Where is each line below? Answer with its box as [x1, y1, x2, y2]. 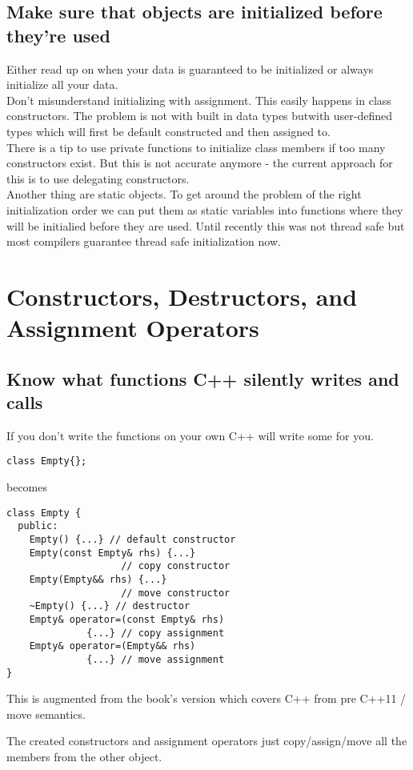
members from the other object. [6, 748, 162, 765]
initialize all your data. [6, 76, 118, 93]
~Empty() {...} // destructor [29, 600, 190, 612]
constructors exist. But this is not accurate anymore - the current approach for [6, 154, 393, 171]
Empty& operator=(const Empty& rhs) [29, 613, 225, 625]
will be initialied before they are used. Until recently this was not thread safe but [6, 217, 405, 234]
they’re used [6, 22, 110, 47]
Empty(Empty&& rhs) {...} [29, 574, 167, 585]
